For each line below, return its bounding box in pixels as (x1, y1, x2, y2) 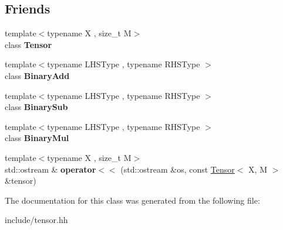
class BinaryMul (5, 132, 69, 144)
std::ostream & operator (5, 163, 96, 175)
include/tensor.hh (5, 214, 68, 226)
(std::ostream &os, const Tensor (120, 163, 235, 175)
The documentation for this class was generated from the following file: (5, 194, 260, 206)
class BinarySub (5, 101, 68, 113)
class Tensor (5, 38, 52, 50)
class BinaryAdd (5, 69, 70, 81)
